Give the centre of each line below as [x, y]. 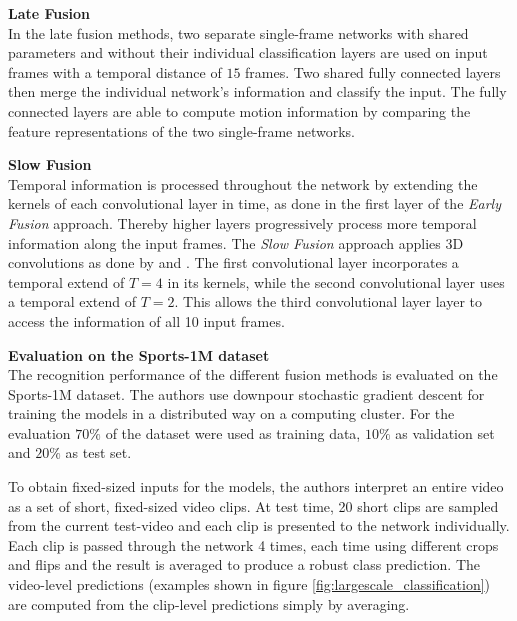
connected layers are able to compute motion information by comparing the [239, 110]
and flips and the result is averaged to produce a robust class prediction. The [244, 564]
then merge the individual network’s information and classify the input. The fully [257, 91]
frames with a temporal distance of [115, 71]
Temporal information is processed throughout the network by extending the [243, 183]
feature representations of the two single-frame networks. [181, 130]
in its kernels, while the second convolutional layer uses [336, 281]
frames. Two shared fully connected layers [373, 71]
